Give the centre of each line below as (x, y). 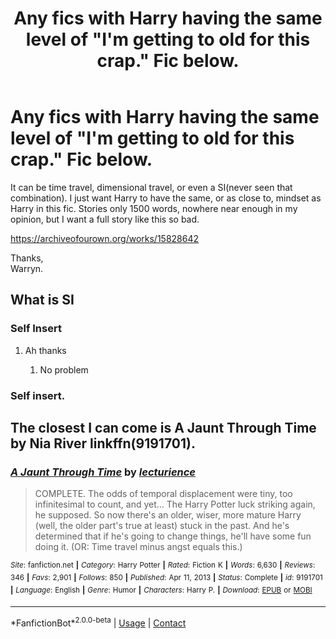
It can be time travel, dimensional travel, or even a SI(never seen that (151, 187)
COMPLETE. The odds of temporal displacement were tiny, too (163, 494)
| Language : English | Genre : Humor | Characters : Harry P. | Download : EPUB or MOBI (161, 590)
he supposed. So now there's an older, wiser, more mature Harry (168, 515)
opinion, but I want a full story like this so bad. (105, 219)
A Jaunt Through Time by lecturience (103, 472)
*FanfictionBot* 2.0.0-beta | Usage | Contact (98, 622)
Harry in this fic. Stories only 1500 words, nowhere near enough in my (154, 208)
